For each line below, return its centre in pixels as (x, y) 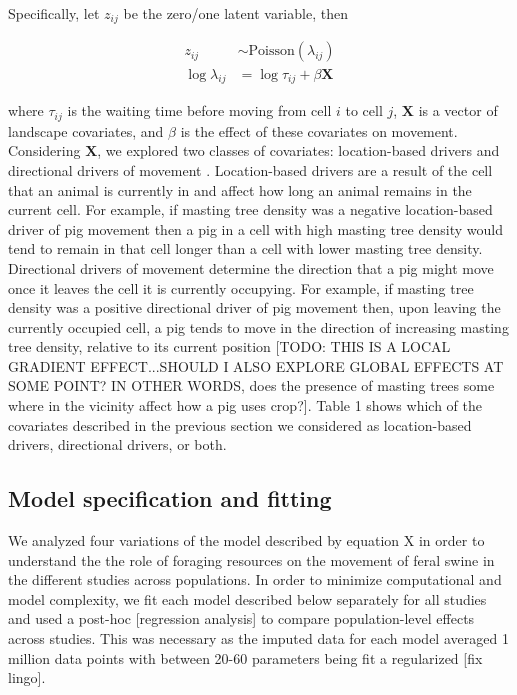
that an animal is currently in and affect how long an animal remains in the (240, 189)
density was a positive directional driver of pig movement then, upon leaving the (254, 307)
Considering (44, 150)
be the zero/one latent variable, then (235, 13)
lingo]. (27, 677)
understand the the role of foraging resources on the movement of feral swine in (251, 559)
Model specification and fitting (170, 498)
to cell (364, 110)
